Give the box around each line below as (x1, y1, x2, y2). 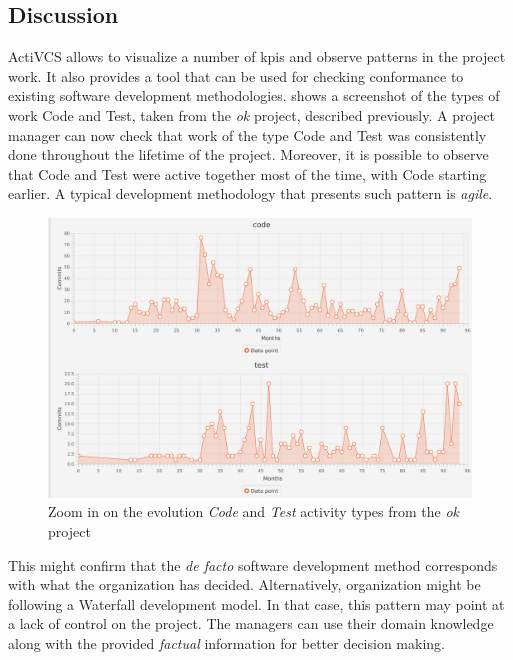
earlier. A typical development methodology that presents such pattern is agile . (8, 183, 493, 204)
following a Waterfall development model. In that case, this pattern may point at (8, 593, 505, 614)
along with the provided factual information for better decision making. (8, 633, 445, 654)
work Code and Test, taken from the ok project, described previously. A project (8, 104, 495, 125)
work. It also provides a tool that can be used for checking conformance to (8, 65, 464, 86)
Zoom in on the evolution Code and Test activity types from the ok (48, 501, 460, 522)
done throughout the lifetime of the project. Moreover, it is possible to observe (8, 144, 489, 165)
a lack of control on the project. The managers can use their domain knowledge (8, 613, 494, 634)
